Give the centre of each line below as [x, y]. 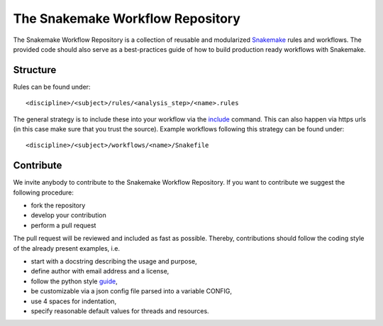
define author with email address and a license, [100, 271]
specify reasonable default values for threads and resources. [120, 311]
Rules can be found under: [52, 87]
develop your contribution [68, 215]
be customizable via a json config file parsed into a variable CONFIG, [132, 291]
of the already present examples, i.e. [67, 248]
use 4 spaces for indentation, [74, 301]
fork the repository [58, 205]
